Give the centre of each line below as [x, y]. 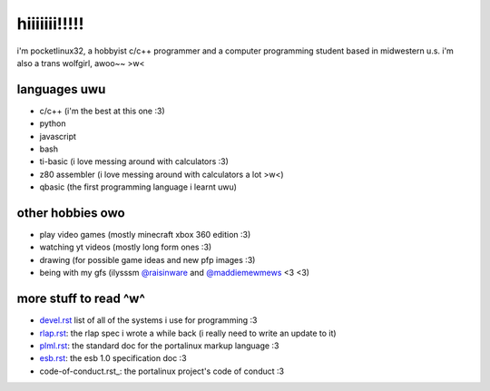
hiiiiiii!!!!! [50, 24]
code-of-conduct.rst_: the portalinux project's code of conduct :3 [162, 371]
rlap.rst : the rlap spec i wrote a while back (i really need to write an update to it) [188, 333]
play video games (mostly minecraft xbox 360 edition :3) [145, 235]
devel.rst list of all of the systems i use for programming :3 [148, 320]
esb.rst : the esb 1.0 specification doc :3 [113, 358]
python [53, 123]
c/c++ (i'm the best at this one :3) [102, 111]
